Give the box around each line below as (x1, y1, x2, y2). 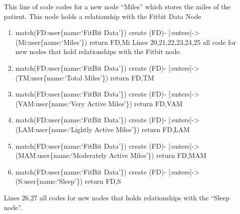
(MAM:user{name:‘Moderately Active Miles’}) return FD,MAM (15, 150, 206, 160)
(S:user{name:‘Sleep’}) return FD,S (15, 176, 121, 186)
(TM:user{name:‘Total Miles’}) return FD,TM (15, 72, 154, 82)
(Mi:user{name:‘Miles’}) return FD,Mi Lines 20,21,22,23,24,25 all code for (15, 37, 237, 47)
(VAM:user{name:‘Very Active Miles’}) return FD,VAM (15, 98, 183, 108)
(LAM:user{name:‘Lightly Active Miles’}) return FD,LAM (15, 124, 190, 134)
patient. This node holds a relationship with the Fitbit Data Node (4, 11, 202, 21)
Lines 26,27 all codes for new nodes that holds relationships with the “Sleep (4, 192, 230, 202)
